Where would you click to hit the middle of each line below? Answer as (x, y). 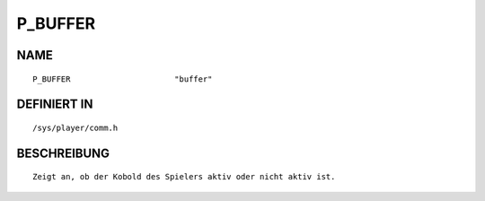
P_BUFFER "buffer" (123, 79)
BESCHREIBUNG (63, 153)
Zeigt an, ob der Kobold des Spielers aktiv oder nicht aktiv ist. (184, 177)
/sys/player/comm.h (75, 127)
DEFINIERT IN (55, 105)
